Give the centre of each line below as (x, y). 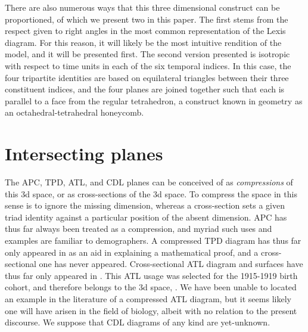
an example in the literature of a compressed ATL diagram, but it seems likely (148, 299)
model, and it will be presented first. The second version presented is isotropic (147, 54)
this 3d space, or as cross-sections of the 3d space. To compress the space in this (151, 193)
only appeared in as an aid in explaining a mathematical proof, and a (132, 252)
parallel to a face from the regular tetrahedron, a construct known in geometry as (154, 100)
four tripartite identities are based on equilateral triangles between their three (147, 77)
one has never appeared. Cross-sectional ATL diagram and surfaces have (171, 264)
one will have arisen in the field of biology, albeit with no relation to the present (151, 310)
